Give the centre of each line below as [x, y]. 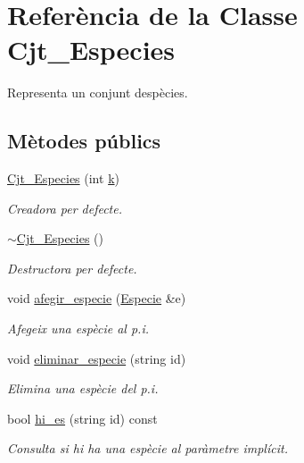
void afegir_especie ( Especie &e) [97, 298]
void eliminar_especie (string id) [97, 358]
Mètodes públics [84, 141]
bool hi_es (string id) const [82, 418]
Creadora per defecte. [65, 208]
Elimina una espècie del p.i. [83, 388]
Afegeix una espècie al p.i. [78, 328]
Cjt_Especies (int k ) [63, 178]
